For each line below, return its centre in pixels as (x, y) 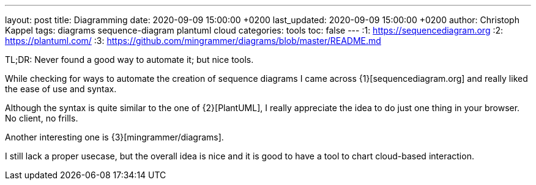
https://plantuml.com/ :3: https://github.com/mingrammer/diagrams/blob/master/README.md (193, 41)
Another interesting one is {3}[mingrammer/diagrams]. (114, 137)
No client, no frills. (42, 118)
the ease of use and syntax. (61, 89)
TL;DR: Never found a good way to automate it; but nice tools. (129, 60)
